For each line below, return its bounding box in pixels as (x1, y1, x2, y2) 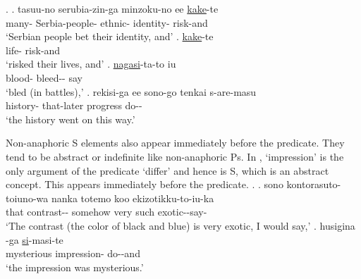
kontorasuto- (286, 177, 341, 192)
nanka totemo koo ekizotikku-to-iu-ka (51, 190, 214, 205)
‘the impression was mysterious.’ (6, 259, 144, 274)
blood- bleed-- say (6, 70, 82, 85)
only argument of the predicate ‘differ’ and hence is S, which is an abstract (6, 163, 329, 178)
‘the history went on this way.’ (6, 111, 135, 126)
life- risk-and (6, 42, 61, 57)
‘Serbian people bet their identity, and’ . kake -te (6, 29, 214, 44)
